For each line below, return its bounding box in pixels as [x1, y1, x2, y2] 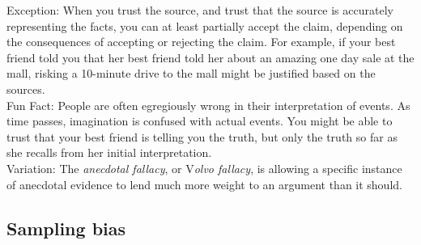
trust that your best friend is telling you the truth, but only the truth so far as [6, 128, 398, 145]
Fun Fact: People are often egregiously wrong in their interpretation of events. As [6, 96, 410, 113]
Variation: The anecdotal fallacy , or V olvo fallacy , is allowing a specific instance [6, 159, 402, 176]
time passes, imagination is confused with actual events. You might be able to [6, 112, 393, 129]
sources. [6, 80, 45, 97]
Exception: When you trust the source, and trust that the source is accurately [6, 2, 393, 18]
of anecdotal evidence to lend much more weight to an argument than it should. [6, 175, 402, 192]
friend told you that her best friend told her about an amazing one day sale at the [6, 49, 415, 65]
